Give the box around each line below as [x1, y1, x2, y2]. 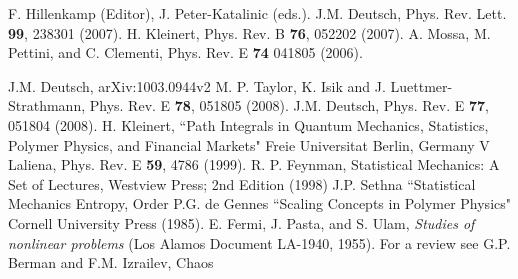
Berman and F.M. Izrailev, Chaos [8, 252, 214, 273]
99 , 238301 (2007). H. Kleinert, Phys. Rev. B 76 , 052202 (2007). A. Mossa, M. [8, 22, 491, 43]
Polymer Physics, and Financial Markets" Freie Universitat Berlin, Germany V [8, 134, 490, 155]
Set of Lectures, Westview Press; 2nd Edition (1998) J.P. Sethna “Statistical [8, 173, 476, 194]
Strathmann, [8, 95, 86, 116]
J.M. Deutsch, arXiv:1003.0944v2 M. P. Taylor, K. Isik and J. [8, 75, 386, 96]
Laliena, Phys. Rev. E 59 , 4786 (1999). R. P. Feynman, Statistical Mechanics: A [8, 154, 500, 175]
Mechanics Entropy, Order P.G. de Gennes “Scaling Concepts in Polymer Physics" [8, 193, 511, 214]
